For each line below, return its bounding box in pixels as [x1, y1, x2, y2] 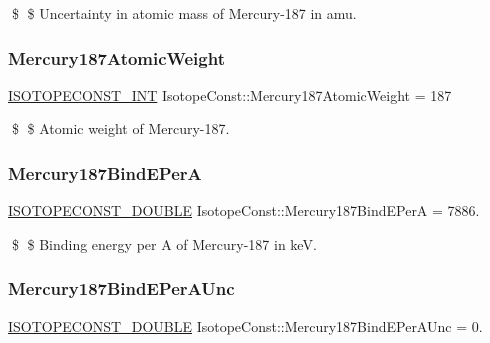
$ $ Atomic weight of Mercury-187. [11, 118, 230, 139]
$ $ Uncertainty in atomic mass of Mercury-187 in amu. [11, 3, 357, 23]
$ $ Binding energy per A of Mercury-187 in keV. [11, 233, 317, 254]
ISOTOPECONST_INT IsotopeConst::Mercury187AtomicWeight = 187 [8, 84, 452, 105]
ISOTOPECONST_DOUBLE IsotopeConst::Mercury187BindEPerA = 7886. [8, 200, 480, 221]
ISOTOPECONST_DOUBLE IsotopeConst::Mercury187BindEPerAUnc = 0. [8, 315, 483, 336]
